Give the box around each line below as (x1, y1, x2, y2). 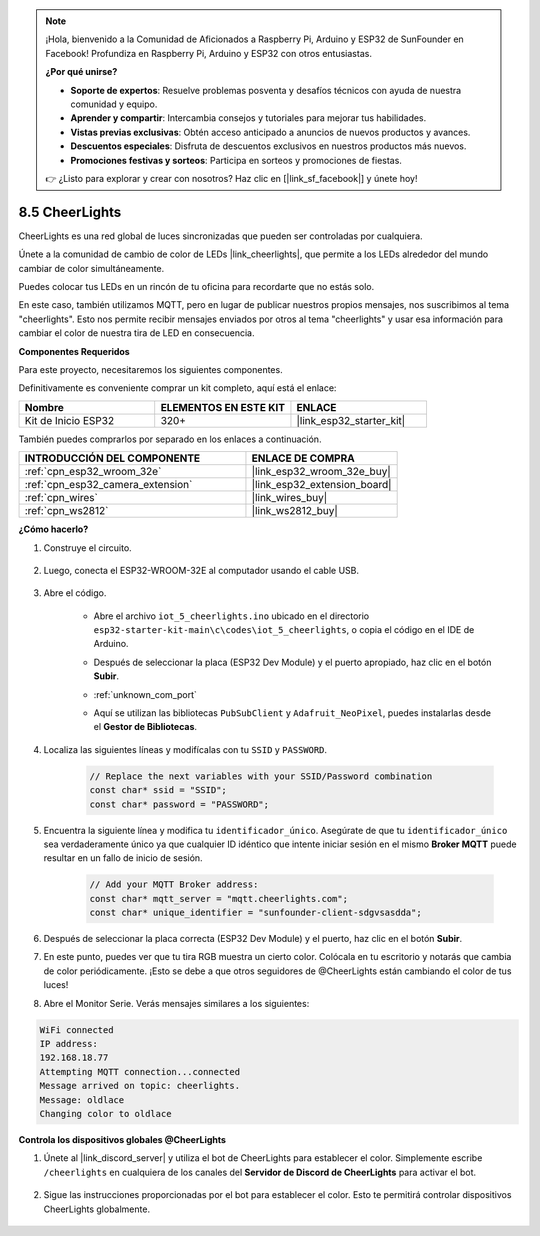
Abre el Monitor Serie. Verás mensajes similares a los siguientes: (43, 997, 310, 1009)
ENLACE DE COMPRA (251, 451, 355, 465)
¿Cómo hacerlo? (18, 523, 89, 535)
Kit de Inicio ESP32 (24, 413, 115, 427)
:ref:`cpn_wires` (24, 491, 99, 505)
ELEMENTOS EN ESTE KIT (160, 400, 285, 414)
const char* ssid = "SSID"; (89, 785, 227, 796)
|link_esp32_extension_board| (251, 478, 392, 492)
